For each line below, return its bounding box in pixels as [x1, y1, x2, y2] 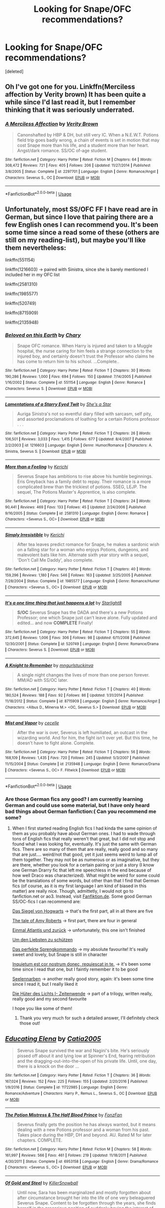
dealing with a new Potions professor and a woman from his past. [17, 1127, 150, 1133]
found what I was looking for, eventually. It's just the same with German [12, 841, 157, 847]
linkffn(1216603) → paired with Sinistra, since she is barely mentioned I [5, 266, 148, 272]
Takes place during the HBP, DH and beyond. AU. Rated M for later [17, 1132, 152, 1138]
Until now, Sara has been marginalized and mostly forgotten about [17, 1190, 151, 1196]
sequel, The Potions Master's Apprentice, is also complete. [17, 489, 137, 495]
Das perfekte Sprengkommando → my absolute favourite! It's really [12, 946, 148, 952]
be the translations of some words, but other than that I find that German [12, 878, 160, 884]
